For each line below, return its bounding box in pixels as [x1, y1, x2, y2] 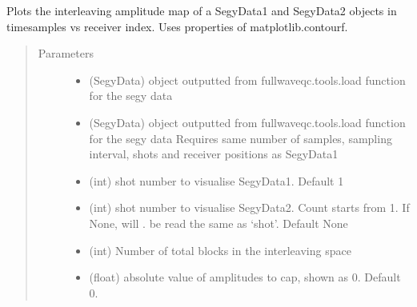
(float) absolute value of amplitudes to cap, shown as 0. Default [89, 269, 401, 285]
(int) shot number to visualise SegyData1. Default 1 [89, 172, 344, 189]
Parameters [38, 45, 94, 62]
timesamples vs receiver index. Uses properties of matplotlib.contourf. [6, 18, 348, 34]
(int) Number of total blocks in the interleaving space [89, 241, 351, 258]
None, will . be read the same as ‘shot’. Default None [89, 214, 348, 231]
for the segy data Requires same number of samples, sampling [89, 130, 392, 146]
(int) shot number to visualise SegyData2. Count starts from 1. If [89, 199, 410, 216]
